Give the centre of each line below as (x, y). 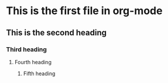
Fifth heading (39, 73)
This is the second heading (56, 33)
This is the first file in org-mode (84, 11)
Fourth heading (33, 62)
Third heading (26, 49)
